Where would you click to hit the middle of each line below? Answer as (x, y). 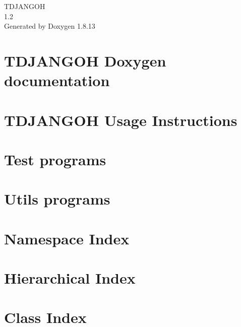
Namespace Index (67, 238)
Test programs (55, 159)
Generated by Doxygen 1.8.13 (50, 26)
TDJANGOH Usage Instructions (121, 120)
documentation (57, 80)
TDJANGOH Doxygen (85, 60)
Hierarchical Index (70, 278)
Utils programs (57, 199)
